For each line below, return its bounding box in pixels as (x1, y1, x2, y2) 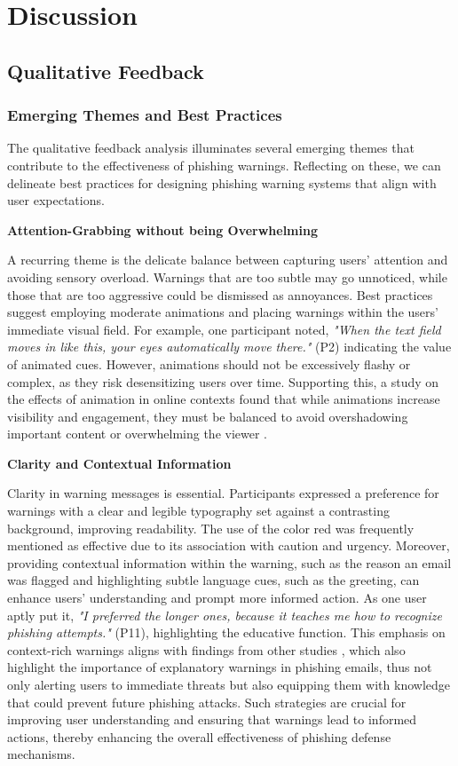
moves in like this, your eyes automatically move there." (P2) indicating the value (7, 337, 452, 356)
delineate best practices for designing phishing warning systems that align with (7, 173, 437, 192)
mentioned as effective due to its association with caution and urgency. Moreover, (7, 536, 450, 555)
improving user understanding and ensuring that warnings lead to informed (7, 710, 417, 729)
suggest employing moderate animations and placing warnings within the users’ (7, 303, 438, 321)
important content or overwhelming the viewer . (7, 424, 267, 443)
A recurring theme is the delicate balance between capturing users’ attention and (7, 250, 448, 269)
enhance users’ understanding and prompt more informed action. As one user (7, 588, 427, 607)
